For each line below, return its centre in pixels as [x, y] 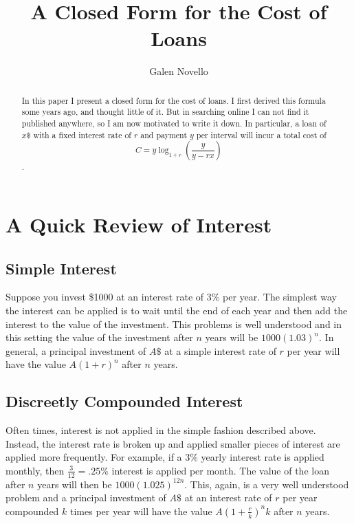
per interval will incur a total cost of [261, 134]
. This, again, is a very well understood [267, 484]
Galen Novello [179, 71]
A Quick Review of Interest [139, 224]
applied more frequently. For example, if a [94, 457]
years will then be [75, 484]
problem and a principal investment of [86, 498]
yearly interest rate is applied [263, 457]
